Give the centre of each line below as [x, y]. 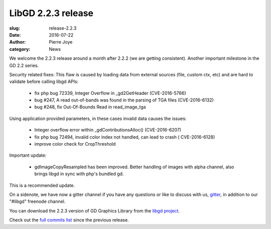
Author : [18, 42]
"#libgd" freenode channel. [37, 201]
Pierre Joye [61, 42]
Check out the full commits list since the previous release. [69, 220]
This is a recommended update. [42, 185]
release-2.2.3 [63, 28]
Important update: [28, 155]
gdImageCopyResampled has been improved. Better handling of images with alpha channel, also [134, 167]
